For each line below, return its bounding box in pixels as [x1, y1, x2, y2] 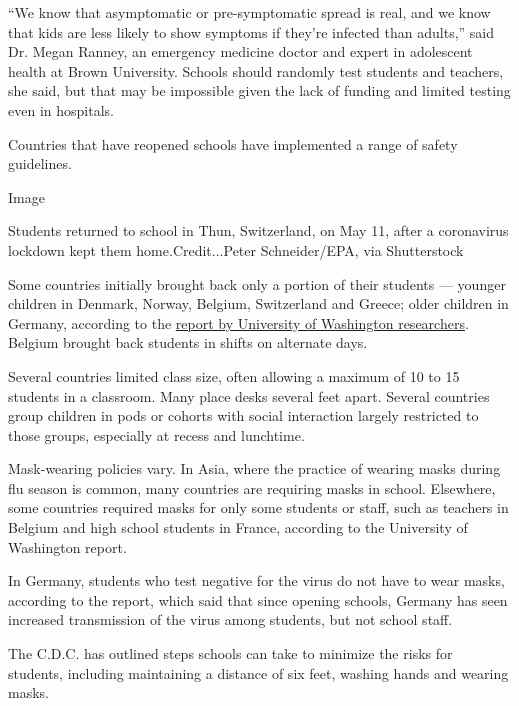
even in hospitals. [8, 99, 114, 120]
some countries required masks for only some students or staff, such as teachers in [8, 497, 509, 518]
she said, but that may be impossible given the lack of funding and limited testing [8, 80, 511, 101]
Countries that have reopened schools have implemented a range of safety [8, 133, 458, 154]
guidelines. [8, 153, 72, 174]
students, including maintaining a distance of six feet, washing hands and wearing [8, 662, 509, 683]
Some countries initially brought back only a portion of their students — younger [8, 273, 506, 294]
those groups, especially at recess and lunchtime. [8, 424, 305, 445]
